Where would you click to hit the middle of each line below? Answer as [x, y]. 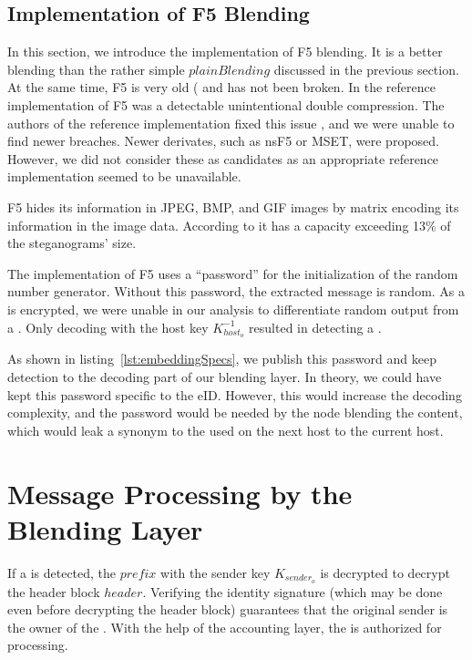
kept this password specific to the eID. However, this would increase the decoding [235, 394]
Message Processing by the [180, 493]
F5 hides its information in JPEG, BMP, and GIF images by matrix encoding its [233, 206]
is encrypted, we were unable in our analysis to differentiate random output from [233, 309]
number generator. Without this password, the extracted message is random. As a [236, 291]
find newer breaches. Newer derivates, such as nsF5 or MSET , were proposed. [223, 141]
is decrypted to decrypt [385, 572]
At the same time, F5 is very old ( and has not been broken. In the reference [221, 87]
